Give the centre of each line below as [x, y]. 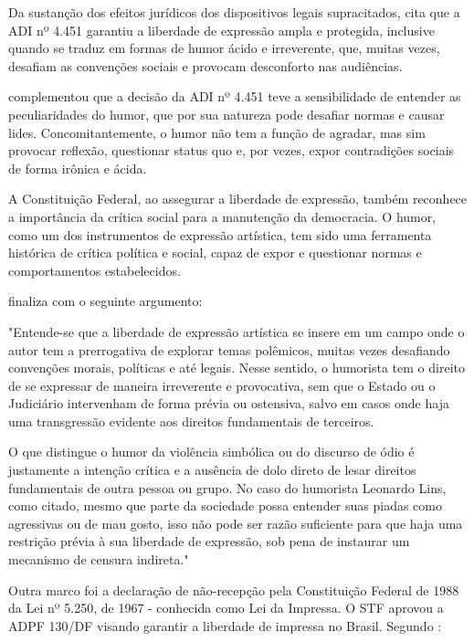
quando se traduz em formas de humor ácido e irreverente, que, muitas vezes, [224, 48]
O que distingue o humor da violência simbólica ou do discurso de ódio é [211, 452]
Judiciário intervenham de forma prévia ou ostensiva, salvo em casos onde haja [229, 403]
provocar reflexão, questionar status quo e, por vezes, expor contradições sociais [232, 150]
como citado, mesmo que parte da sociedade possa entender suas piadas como [225, 505]
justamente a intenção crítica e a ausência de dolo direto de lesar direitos [212, 470]
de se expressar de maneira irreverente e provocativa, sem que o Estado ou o [222, 385]
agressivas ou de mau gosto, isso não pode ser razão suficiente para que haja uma [236, 523]
